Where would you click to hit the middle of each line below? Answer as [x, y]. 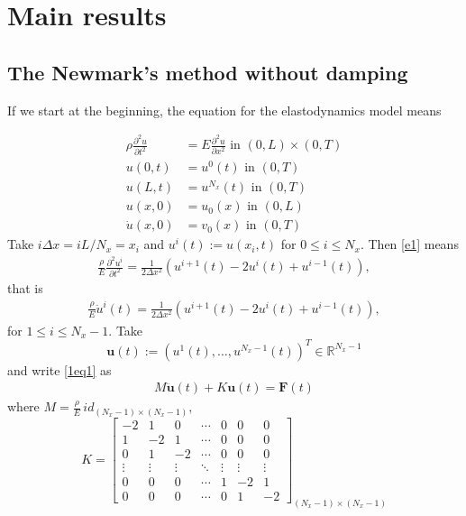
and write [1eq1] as [59, 369]
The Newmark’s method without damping [208, 72]
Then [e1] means [413, 244]
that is [25, 288]
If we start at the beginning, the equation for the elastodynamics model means [224, 110]
